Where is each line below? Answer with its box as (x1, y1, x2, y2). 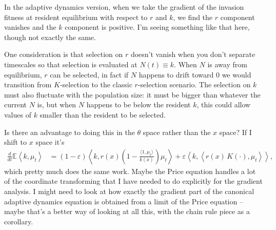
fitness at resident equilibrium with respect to (4, 11, 148, 22)
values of (4, 109, 31, 120)
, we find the (173, 11, 213, 22)
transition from (4, 79, 52, 90)
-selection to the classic (60, 79, 132, 90)
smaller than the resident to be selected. (40, 109, 166, 120)
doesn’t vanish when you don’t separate (130, 49, 255, 60)
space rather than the (143, 126, 211, 137)
